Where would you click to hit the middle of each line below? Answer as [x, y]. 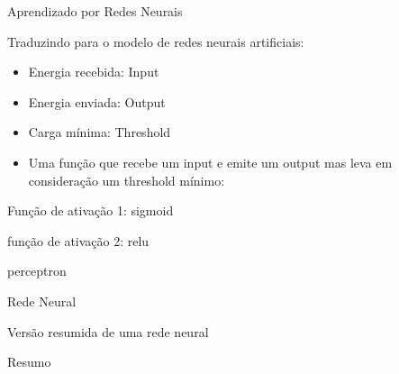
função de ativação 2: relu [78, 240]
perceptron [37, 271]
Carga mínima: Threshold [100, 132]
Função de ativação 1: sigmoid [91, 210]
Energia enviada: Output [97, 101]
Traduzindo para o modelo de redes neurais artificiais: [156, 41]
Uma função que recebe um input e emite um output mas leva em [210, 162]
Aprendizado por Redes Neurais [95, 11]
